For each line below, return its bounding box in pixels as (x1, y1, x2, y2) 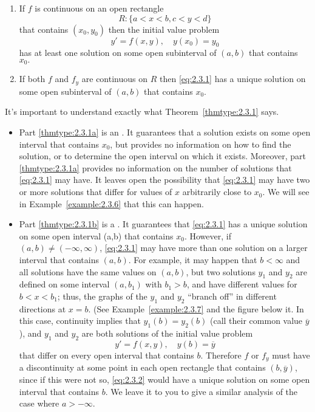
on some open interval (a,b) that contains (19, 229, 174, 242)
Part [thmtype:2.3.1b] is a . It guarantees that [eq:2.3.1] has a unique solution (19, 218, 308, 230)
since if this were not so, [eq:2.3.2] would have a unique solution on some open (19, 373, 310, 386)
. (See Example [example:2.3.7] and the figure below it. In (88, 302, 304, 315)
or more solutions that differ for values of (19, 185, 172, 198)
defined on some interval (19, 278, 110, 290)
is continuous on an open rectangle (35, 2, 164, 14)
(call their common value (209, 314, 303, 327)
